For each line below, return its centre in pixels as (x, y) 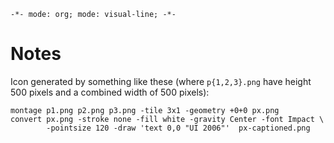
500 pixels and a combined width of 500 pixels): (110, 92)
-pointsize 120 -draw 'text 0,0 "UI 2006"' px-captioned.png (178, 128)
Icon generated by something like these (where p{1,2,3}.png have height (161, 81)
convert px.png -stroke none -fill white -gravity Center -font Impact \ (167, 119)
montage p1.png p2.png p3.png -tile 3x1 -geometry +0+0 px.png (145, 110)
